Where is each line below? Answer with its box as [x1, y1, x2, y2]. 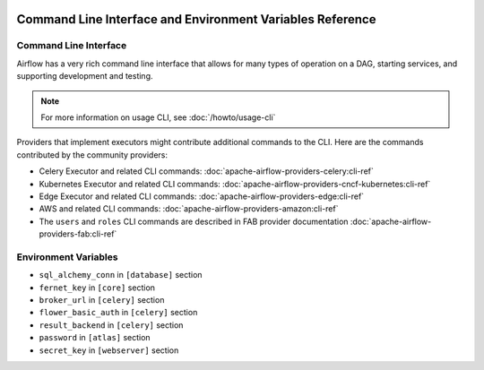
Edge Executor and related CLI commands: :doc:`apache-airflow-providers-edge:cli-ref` [39, 191, 365, 202]
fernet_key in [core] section [39, 282, 156, 293]
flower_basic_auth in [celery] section [39, 307, 198, 318]
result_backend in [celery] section [39, 319, 184, 331]
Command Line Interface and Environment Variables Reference [16, 12, 376, 27]
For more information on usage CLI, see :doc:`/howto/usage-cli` [40, 112, 276, 123]
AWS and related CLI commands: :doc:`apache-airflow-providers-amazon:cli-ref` [39, 203, 339, 214]
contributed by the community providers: [16, 149, 169, 160]
